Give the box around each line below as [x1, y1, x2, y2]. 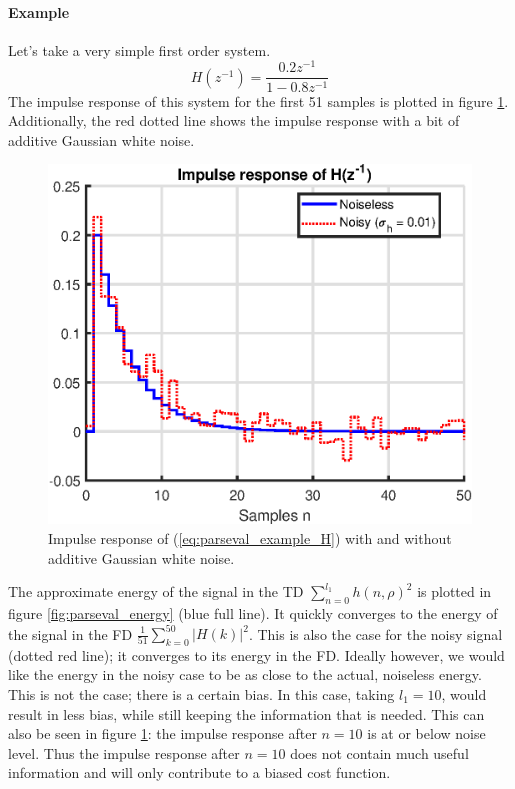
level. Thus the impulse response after [8, 742, 240, 763]
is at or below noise [367, 723, 486, 744]
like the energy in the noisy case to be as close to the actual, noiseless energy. [8, 664, 482, 685]
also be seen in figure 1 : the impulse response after [8, 723, 317, 744]
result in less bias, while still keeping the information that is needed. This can [8, 703, 485, 724]
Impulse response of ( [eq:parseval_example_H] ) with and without [48, 527, 452, 548]
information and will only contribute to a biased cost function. [8, 762, 391, 783]
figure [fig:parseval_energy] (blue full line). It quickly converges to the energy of [8, 602, 498, 623]
